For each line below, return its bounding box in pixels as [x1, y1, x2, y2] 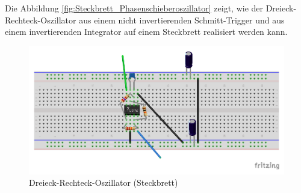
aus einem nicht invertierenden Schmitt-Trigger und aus [79, 13, 285, 26]
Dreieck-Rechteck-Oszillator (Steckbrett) [29, 176, 178, 189]
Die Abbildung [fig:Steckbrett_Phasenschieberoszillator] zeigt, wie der [5, 2, 263, 14]
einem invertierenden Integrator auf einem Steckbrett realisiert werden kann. [5, 25, 288, 38]
